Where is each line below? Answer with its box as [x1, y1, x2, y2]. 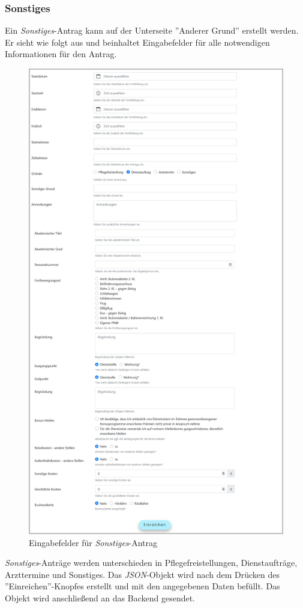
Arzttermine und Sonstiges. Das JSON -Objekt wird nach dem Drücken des [5, 568, 280, 580]
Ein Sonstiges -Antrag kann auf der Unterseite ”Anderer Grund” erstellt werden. [5, 24, 299, 37]
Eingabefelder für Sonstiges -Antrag [29, 536, 158, 548]
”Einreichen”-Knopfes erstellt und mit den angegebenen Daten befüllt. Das [5, 580, 280, 592]
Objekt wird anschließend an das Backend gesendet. [5, 591, 196, 604]
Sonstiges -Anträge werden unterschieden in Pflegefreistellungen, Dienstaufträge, [5, 556, 298, 569]
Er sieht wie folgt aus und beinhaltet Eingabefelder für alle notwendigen [5, 35, 270, 48]
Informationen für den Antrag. [5, 48, 117, 60]
